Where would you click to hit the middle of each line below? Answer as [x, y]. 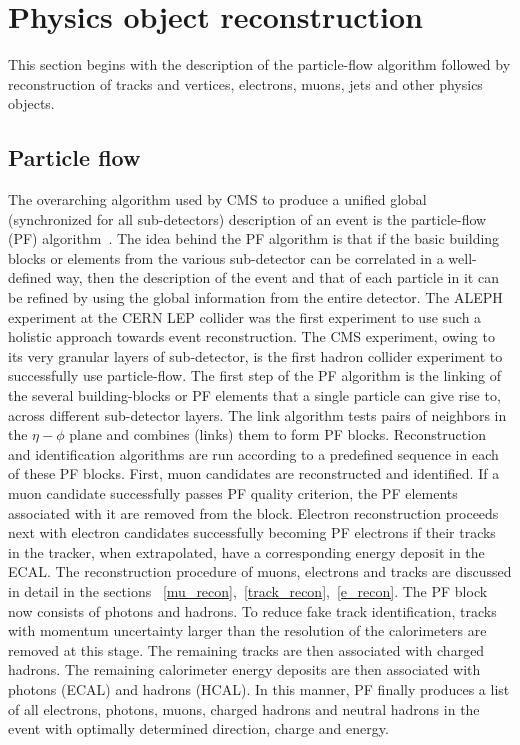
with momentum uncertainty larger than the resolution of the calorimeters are [247, 630]
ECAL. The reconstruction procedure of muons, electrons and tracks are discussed [260, 571]
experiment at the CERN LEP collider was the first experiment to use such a [245, 316]
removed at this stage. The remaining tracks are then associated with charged [246, 649]
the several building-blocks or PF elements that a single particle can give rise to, [254, 395]
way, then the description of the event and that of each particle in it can [277, 277]
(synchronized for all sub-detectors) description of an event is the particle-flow [247, 218]
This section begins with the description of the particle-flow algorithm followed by [259, 64]
